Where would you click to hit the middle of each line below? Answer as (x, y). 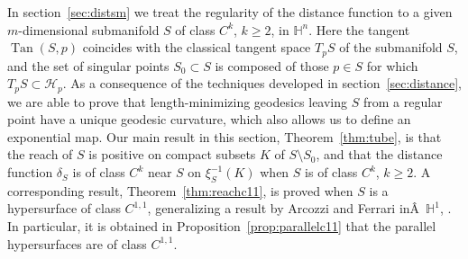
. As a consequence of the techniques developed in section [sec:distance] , (262, 83)
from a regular (403, 101)
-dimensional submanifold (89, 29)
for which (392, 65)
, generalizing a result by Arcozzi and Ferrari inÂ (284, 208)
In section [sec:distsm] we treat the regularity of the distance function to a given (230, 12)
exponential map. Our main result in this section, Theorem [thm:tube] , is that (225, 136)
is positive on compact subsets (172, 154)
